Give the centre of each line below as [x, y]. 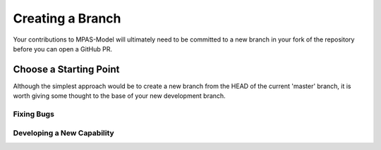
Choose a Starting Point [66, 69]
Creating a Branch [67, 18]
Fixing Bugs [34, 114]
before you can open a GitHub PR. [63, 49]
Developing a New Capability [64, 132]
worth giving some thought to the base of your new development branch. [119, 96]
